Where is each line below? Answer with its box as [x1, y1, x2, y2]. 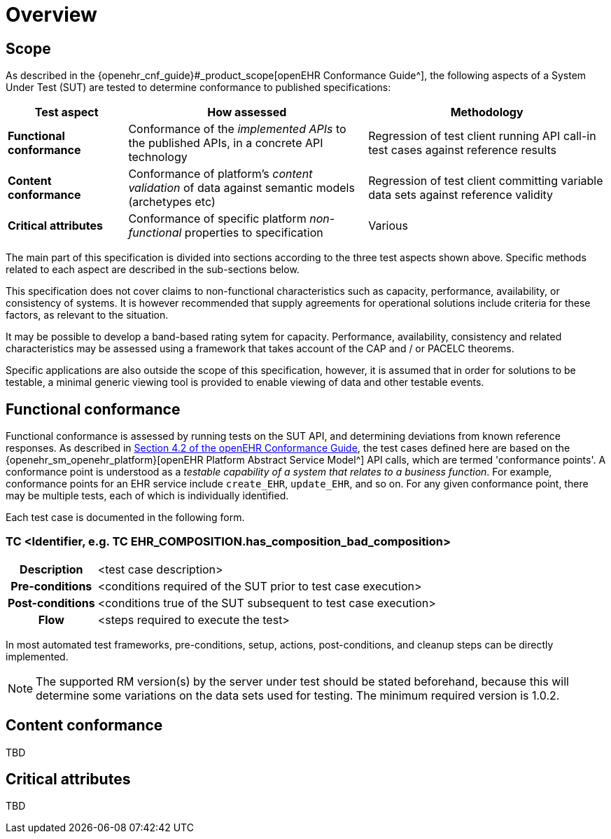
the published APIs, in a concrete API [128, 136, 323, 151]
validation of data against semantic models [128, 181, 355, 195]
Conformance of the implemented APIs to [128, 122, 346, 137]
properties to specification [184, 226, 323, 240]
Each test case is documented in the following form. [6, 511, 245, 524]
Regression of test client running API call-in [368, 129, 596, 144]
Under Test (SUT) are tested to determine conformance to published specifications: [6, 81, 391, 94]
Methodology [450, 105, 524, 120]
